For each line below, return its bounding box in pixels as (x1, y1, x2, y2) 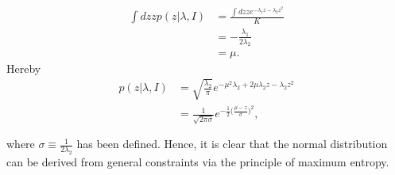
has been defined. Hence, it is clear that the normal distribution (76, 135, 388, 152)
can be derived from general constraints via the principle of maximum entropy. (6, 153, 389, 169)
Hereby (6, 59, 41, 76)
